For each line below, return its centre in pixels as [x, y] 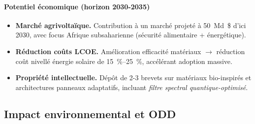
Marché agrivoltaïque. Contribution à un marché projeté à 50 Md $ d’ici [131, 25]
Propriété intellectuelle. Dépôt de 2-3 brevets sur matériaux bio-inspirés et [133, 77]
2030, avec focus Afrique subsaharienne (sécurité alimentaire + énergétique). [131, 35]
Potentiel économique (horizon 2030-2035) [77, 6]
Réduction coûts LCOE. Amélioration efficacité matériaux [108, 51]
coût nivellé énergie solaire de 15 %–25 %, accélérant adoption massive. [124, 61]
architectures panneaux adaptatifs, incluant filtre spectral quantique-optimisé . [132, 87]
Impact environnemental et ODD [90, 113]
